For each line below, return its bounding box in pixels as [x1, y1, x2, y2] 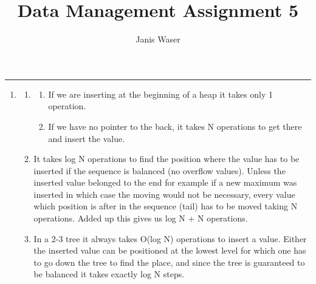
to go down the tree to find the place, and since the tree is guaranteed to [33, 255, 305, 268]
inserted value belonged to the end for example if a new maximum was [33, 176, 297, 189]
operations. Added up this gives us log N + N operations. [33, 212, 248, 225]
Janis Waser [136, 33, 180, 46]
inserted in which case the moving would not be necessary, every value [33, 188, 295, 200]
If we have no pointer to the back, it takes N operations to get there [48, 120, 302, 132]
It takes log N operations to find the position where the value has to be [33, 152, 300, 165]
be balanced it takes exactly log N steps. [33, 268, 185, 280]
